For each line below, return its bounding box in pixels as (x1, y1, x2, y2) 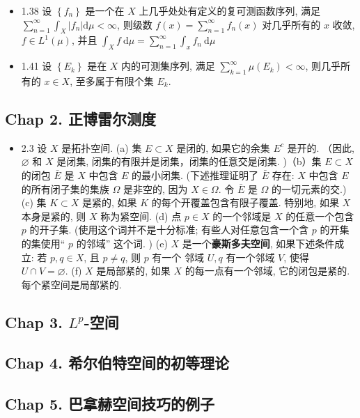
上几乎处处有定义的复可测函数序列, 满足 (139, 3, 320, 17)
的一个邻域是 (212, 208, 272, 223)
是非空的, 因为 (123, 181, 188, 196)
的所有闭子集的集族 (21, 181, 109, 196)
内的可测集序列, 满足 (121, 59, 215, 73)
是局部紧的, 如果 (96, 263, 171, 278)
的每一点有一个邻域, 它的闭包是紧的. (185, 263, 350, 278)
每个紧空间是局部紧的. (21, 277, 122, 291)
